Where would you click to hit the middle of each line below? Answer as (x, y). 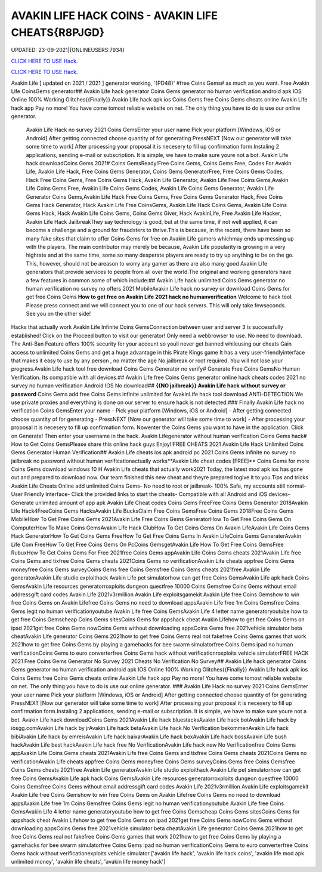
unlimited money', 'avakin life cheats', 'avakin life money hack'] (88, 862)
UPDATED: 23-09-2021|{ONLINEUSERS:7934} (68, 50)
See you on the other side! (58, 314)
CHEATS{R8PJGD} (58, 32)
